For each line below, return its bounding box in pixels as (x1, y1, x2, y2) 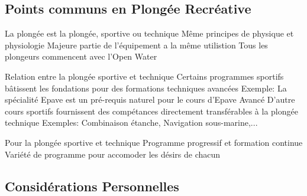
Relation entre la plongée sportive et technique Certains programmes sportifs (5, 70, 284, 82)
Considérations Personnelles (5, 177, 179, 195)
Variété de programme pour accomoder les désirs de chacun (5, 148, 221, 160)
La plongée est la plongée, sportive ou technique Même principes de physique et (5, 27, 294, 40)
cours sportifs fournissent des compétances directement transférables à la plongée (5, 104, 298, 117)
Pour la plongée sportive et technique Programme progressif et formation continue (5, 136, 303, 148)
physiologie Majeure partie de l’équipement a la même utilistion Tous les (5, 38, 268, 51)
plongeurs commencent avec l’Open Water (5, 50, 157, 63)
